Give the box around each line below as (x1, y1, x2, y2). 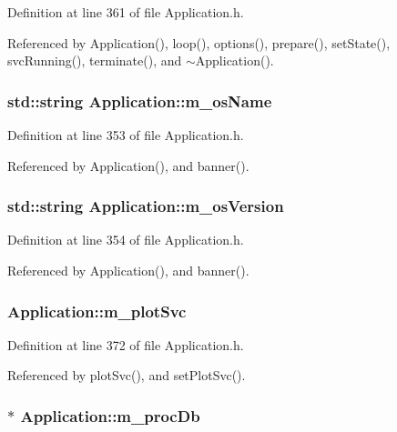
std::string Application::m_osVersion (7, 195, 284, 217)
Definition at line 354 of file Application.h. (7, 230, 244, 249)
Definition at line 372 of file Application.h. (7, 335, 244, 354)
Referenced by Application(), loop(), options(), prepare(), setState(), (7, 33, 391, 52)
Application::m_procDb (20, 404, 200, 427)
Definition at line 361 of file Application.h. (7, 3, 244, 21)
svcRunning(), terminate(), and (7, 51, 182, 70)
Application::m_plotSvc (7, 299, 187, 322)
